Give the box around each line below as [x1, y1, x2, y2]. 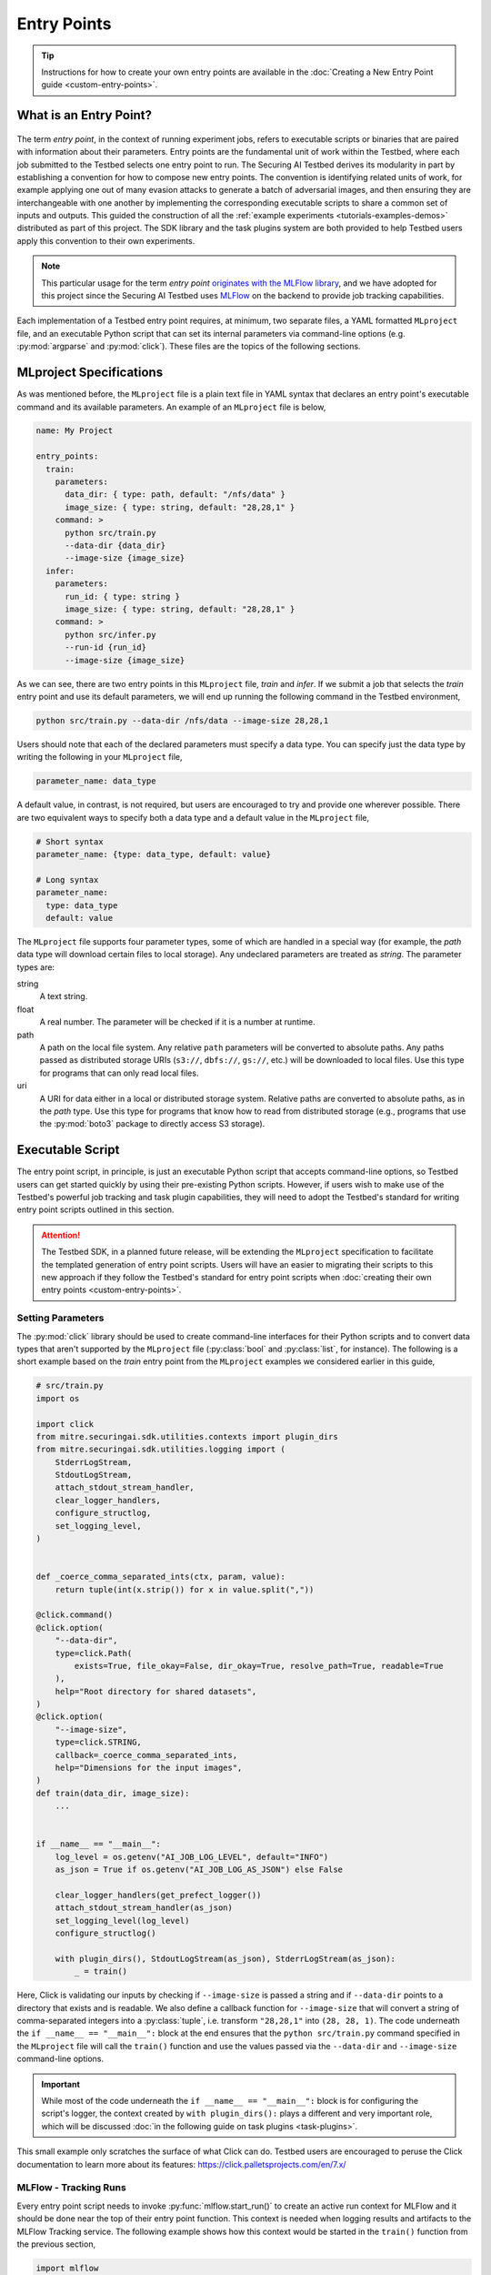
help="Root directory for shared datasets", [55, 1686, 257, 1696]
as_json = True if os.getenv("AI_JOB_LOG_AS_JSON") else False [55, 1865, 344, 1875]
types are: [16, 961, 55, 973]
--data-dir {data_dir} [65, 541, 166, 551]
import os [35, 1393, 80, 1403]
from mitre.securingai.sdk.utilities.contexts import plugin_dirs [35, 1431, 338, 1441]
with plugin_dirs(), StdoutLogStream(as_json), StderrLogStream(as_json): [55, 1953, 396, 1964]
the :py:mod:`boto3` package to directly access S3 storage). [39, 1118, 266, 1129]
